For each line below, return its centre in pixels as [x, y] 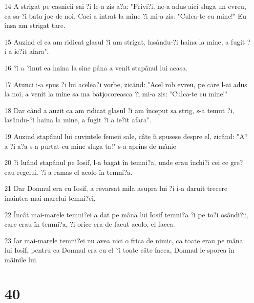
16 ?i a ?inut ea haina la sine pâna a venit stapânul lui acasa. [96, 67]
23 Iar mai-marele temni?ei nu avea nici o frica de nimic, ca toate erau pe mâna [124, 240]
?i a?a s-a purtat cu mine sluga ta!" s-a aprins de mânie [93, 146]
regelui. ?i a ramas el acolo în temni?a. [75, 172]
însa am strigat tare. [35, 25]
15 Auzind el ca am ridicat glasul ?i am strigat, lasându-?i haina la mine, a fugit [125, 41]
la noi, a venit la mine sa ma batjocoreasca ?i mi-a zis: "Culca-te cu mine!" [116, 94]
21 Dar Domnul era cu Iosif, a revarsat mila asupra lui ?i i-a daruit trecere [116, 188]
